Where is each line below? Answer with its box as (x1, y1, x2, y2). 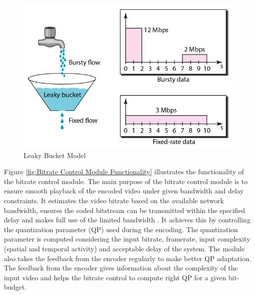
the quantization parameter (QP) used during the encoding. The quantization (4, 224, 238, 234)
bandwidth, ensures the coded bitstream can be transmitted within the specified (4, 205, 245, 215)
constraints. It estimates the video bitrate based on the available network (4, 195, 224, 205)
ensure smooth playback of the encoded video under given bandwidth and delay (4, 186, 244, 196)
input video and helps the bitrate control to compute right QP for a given (4, 272, 227, 282)
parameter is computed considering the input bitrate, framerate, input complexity (4, 234, 251, 244)
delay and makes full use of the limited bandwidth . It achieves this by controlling (4, 215, 251, 225)
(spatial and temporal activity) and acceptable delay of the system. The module (4, 243, 245, 253)
